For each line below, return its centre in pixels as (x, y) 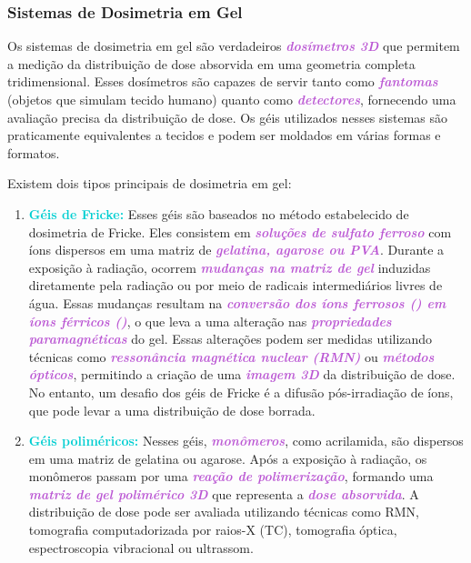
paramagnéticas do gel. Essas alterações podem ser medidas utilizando (230, 339)
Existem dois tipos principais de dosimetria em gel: (150, 183)
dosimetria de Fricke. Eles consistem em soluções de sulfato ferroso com (240, 231)
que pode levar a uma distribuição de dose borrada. (172, 410)
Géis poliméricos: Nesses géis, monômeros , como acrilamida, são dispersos (246, 441)
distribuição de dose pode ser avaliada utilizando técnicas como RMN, (224, 512)
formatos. (34, 152)
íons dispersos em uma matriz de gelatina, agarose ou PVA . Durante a (236, 250)
